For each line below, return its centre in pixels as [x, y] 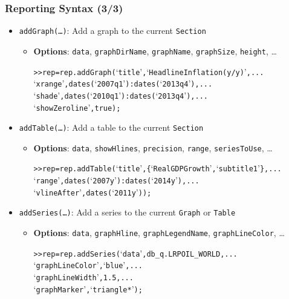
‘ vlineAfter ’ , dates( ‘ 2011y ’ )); [93, 192]
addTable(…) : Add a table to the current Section [111, 127]
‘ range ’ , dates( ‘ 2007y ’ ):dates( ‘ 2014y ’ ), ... [116, 180]
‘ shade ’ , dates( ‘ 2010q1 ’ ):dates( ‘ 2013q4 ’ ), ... [121, 95]
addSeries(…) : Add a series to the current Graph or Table [127, 212]
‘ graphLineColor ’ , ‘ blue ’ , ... [88, 265]
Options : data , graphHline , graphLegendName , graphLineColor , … [159, 233]
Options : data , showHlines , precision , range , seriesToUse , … [153, 147]
